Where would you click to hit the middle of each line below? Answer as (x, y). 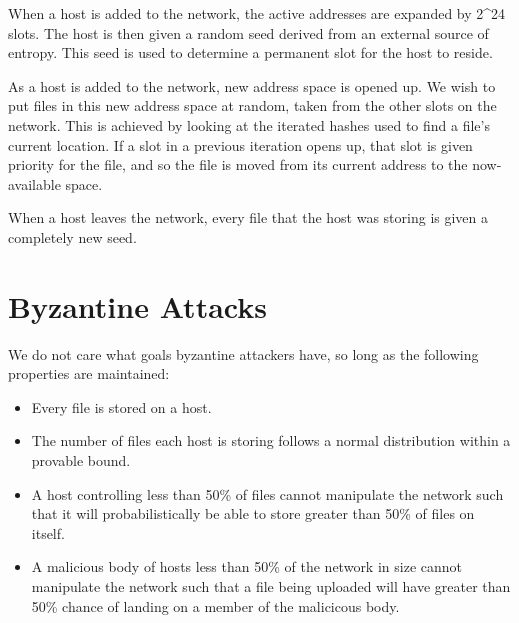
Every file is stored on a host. (121, 406)
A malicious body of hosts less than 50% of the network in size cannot (246, 566)
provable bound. (81, 460)
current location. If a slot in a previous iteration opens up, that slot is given (240, 144)
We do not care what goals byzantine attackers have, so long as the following (243, 353)
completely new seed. (72, 236)
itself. (48, 532)
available (34, 183)
